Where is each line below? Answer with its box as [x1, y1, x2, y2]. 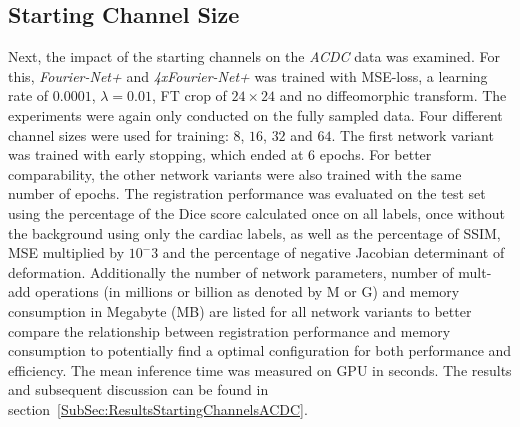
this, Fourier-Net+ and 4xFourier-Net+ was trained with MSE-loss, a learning [8, 65, 488, 86]
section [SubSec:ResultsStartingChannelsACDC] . [8, 398, 308, 419]
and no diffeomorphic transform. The [279, 85, 507, 106]
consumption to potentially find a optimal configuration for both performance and [8, 340, 512, 361]
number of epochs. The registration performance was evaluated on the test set [8, 183, 486, 204]
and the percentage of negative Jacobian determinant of [162, 242, 505, 263]
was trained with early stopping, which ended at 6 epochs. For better [8, 144, 432, 165]
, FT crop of [151, 85, 227, 106]
